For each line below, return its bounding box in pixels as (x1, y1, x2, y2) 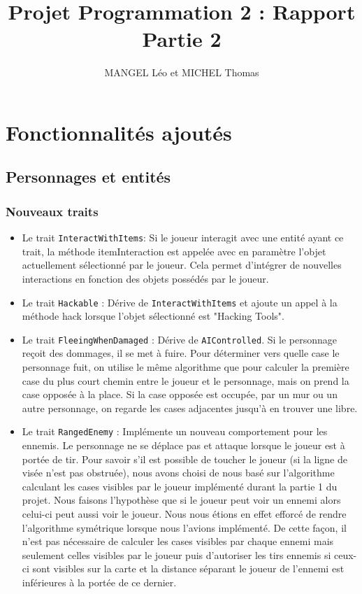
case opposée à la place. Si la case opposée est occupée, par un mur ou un (22, 387, 338, 402)
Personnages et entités (6, 166, 171, 188)
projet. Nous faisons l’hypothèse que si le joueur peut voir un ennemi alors (22, 493, 341, 507)
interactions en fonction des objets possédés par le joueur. (22, 271, 269, 285)
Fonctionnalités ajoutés (6, 118, 232, 146)
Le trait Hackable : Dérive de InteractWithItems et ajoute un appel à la (22, 295, 338, 309)
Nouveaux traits (6, 202, 99, 220)
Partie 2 (142, 24, 222, 53)
